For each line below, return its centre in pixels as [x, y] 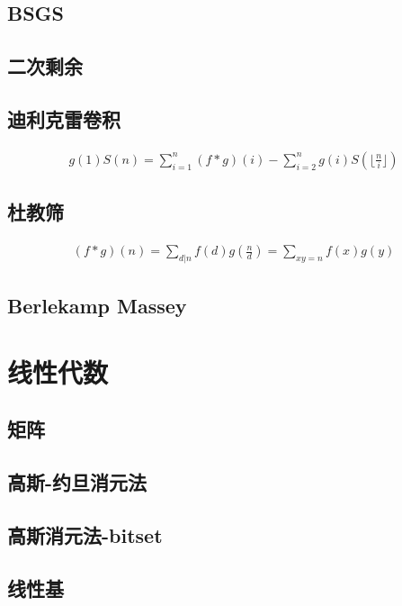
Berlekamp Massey [97, 306]
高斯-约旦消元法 [77, 482]
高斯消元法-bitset [85, 534]
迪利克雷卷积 [64, 118]
